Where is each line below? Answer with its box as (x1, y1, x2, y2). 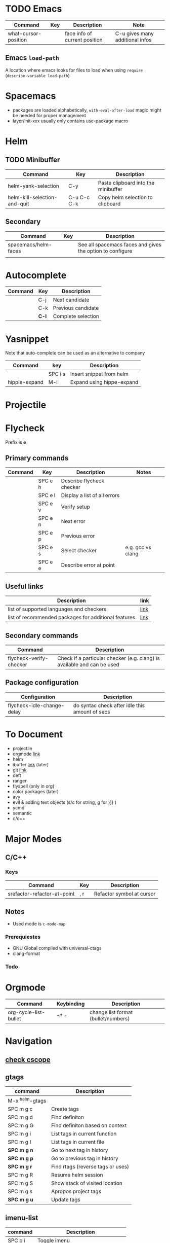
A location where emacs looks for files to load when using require (5, 67, 143, 73)
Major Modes (5, 833, 62, 844)
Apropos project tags (51, 1188, 102, 1195)
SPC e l (38, 492, 56, 499)
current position (65, 36, 103, 43)
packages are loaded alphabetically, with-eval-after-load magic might (12, 107, 162, 113)
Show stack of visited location (51, 1180, 122, 1187)
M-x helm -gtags (8, 1096, 47, 1105)
